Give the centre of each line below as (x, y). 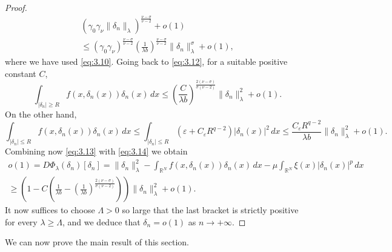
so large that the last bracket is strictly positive (210, 210)
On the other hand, (41, 114)
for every (21, 221)
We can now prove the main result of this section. (97, 242)
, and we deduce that (101, 221)
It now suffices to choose (50, 210)
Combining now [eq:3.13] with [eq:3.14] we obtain (96, 151)
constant (21, 73)
